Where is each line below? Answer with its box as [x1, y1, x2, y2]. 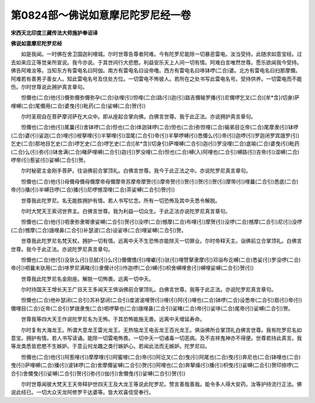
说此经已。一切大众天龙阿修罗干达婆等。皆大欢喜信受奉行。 [10, 389, 154, 396]
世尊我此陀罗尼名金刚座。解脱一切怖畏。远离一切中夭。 [20, 275, 154, 282]
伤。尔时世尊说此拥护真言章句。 [10, 83, 87, 90]
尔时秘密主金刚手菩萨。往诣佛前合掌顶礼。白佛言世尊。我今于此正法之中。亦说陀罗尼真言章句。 [20, 167, 251, 174]
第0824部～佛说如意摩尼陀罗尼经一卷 [10, 9, 191, 22]
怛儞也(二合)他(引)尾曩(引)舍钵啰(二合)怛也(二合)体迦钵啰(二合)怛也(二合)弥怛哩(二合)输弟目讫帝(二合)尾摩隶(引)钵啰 [20, 123, 299, 131]
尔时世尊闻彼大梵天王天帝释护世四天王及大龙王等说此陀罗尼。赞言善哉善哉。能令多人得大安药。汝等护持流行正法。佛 [20, 381, 302, 387]
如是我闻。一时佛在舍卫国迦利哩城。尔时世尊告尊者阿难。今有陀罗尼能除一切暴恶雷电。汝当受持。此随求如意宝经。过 [20, 50, 302, 58]
